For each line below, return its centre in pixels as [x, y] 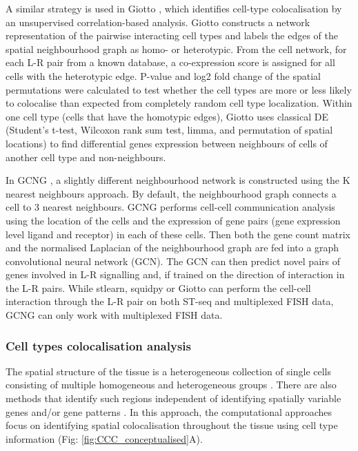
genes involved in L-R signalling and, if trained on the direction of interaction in [175, 274]
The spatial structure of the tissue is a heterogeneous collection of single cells [169, 371]
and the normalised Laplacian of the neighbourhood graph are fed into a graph [172, 248]
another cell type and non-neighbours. [86, 157]
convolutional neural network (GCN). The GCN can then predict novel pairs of [173, 261]
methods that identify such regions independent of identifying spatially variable [173, 398]
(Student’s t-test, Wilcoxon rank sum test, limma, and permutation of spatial [169, 130]
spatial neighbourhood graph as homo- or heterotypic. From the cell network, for [176, 49]
